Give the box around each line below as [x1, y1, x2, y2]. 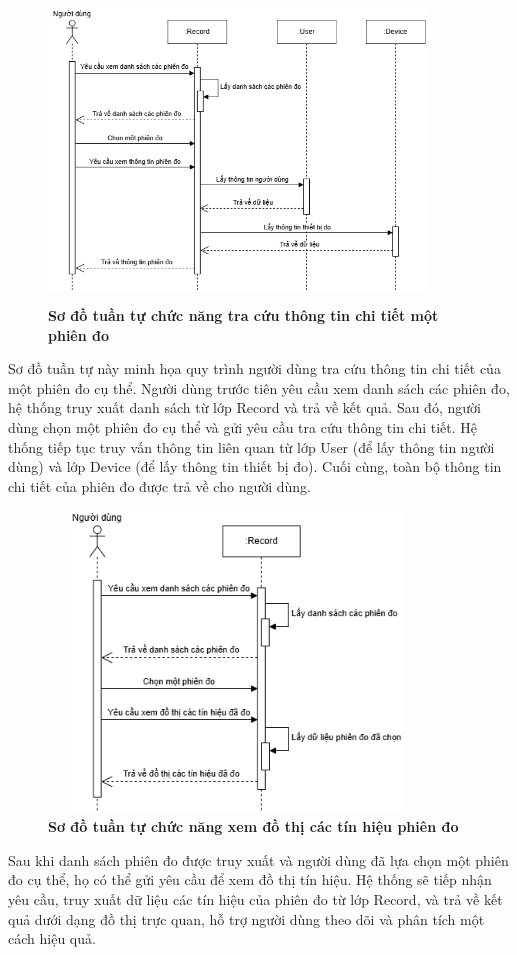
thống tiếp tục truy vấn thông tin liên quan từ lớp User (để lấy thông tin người [8, 436, 495, 457]
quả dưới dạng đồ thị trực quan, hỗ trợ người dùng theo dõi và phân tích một [8, 908, 485, 929]
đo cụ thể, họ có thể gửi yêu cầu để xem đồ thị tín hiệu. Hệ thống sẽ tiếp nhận [8, 869, 492, 890]
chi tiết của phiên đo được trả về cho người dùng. [8, 475, 312, 496]
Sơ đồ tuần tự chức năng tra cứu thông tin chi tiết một [48, 304, 439, 325]
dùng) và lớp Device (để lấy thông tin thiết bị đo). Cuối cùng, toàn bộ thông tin [8, 456, 502, 477]
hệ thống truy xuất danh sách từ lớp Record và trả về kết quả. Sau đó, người [8, 397, 481, 418]
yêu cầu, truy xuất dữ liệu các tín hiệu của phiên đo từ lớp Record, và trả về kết [8, 889, 503, 910]
